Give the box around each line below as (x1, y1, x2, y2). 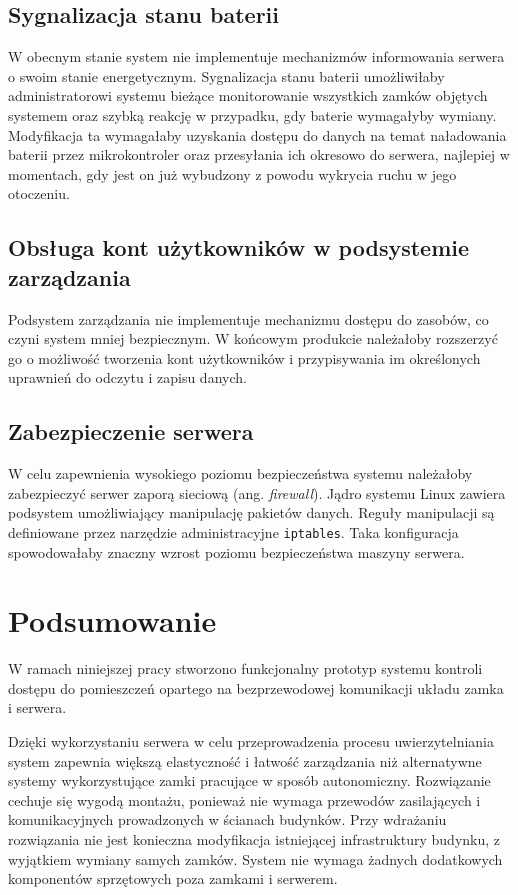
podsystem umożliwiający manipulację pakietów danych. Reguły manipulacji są (8, 502, 495, 523)
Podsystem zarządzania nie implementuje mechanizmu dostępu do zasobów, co (8, 308, 489, 329)
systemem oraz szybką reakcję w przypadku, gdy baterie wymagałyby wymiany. (8, 104, 497, 125)
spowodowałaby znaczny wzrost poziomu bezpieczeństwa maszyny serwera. (8, 541, 465, 562)
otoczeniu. (8, 183, 70, 204)
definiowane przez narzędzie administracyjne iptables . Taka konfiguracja (8, 521, 459, 542)
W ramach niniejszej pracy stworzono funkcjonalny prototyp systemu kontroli (8, 658, 483, 679)
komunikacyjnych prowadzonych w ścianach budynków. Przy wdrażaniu (8, 809, 447, 830)
